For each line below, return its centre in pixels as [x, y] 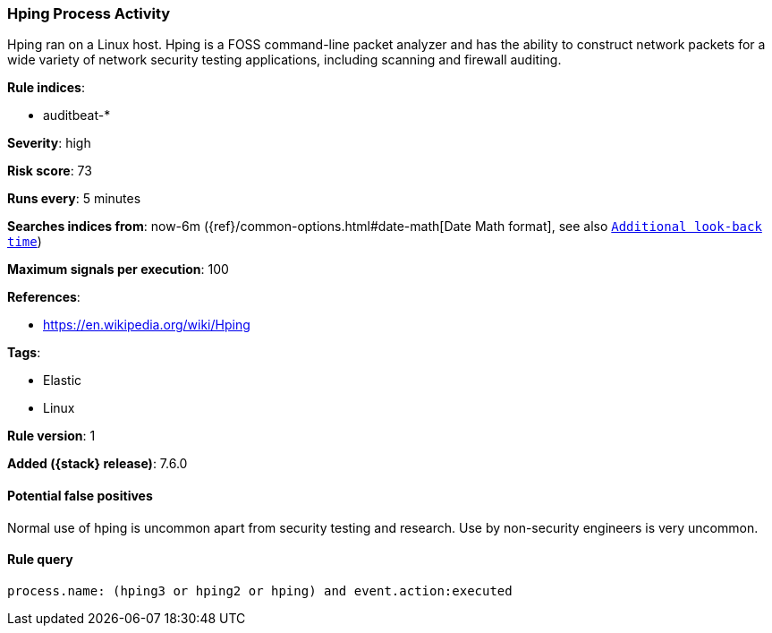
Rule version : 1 [51, 436]
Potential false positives [80, 495]
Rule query [40, 560]
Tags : [24, 353]
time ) [25, 242]
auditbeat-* [77, 115]
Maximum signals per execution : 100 [118, 269]
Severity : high [49, 143]
